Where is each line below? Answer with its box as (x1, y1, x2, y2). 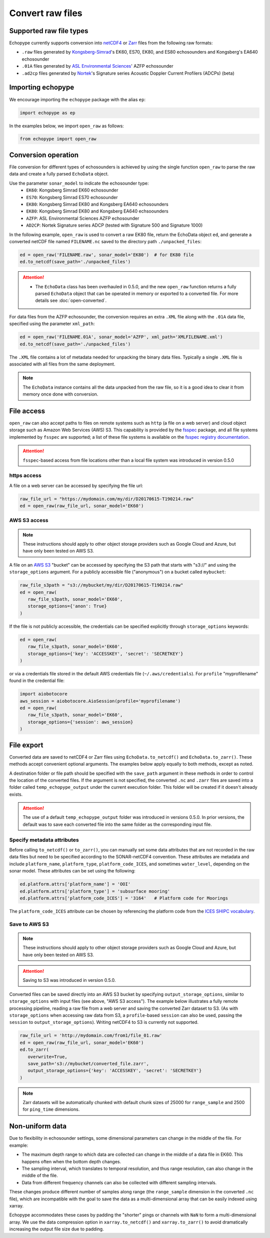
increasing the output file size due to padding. (9, 1226, 104, 1232)
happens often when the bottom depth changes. (21, 1158, 121, 1164)
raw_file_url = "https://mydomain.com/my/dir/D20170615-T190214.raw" (19, 496, 194, 501)
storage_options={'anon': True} (27, 603, 107, 609)
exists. (9, 791, 23, 797)
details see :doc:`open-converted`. (35, 297, 107, 303)
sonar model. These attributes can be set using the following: (9, 868, 136, 874)
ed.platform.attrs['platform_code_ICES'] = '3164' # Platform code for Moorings (19, 895, 228, 901)
